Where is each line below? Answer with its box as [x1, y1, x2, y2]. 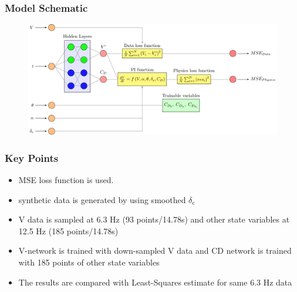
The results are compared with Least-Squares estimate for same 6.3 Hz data [18, 276, 292, 288]
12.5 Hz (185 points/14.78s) [18, 224, 119, 237]
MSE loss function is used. [18, 174, 114, 186]
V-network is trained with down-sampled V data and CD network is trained [18, 244, 292, 257]
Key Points [5, 150, 59, 165]
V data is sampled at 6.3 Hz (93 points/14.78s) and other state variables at [18, 213, 290, 225]
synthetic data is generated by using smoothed [18, 193, 186, 205]
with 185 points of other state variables [18, 255, 160, 268]
